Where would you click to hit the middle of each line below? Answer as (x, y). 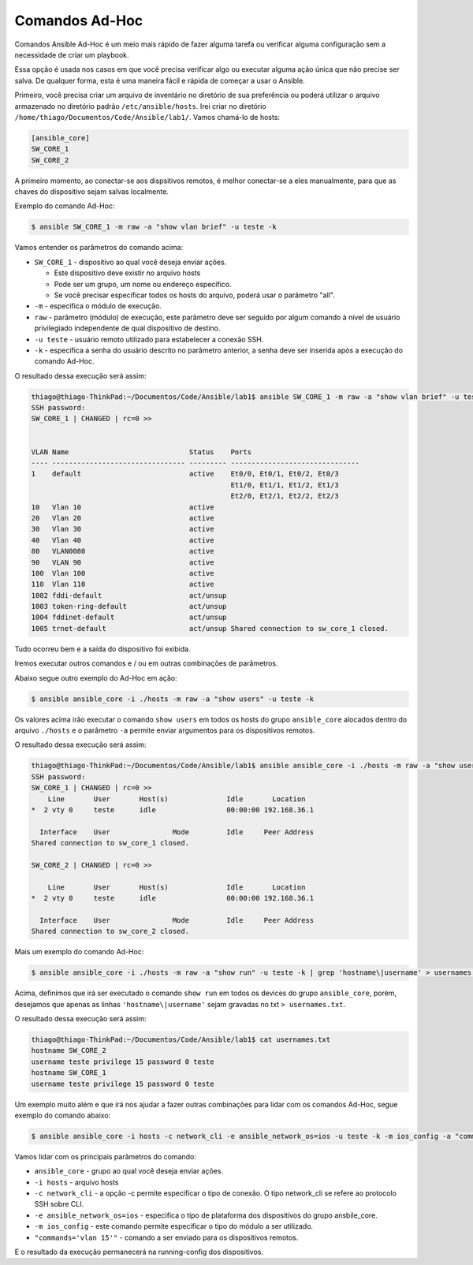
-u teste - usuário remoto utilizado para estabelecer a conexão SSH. (149, 339)
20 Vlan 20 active (123, 518)
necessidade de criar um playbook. (72, 54)
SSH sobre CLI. (59, 1204)
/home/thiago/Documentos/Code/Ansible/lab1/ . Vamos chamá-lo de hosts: (147, 117)
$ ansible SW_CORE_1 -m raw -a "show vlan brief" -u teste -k (154, 227)
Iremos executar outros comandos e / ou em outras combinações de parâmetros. (147, 663)
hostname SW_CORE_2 (69, 1050)
